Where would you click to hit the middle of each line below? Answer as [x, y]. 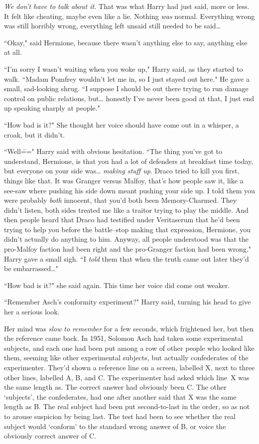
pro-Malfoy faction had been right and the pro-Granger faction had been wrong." [128, 249]
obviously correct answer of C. [50, 436]
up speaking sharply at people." [52, 108]
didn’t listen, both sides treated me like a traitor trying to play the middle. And [126, 210]
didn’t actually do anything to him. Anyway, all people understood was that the [127, 239]
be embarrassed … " [31, 268]
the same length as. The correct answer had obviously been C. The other [115, 387]
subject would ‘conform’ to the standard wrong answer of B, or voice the [115, 426]
